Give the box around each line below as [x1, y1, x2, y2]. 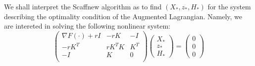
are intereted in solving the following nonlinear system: [4, 21, 170, 31]
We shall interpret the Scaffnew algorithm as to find [4, 1, 162, 11]
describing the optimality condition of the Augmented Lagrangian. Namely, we [4, 11, 243, 21]
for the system [207, 1, 251, 11]
